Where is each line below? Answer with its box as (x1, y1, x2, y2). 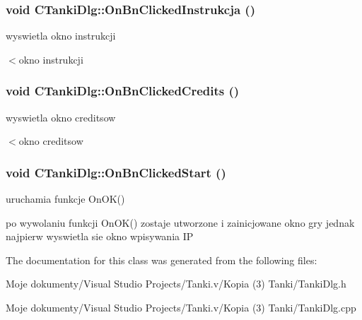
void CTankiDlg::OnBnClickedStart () (6, 163, 226, 181)
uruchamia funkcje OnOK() (6, 191, 125, 206)
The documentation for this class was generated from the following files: (6, 252, 317, 267)
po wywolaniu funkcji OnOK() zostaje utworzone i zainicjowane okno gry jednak (6, 215, 355, 230)
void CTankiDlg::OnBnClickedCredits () (6, 82, 240, 100)
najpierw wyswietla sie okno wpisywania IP (6, 229, 194, 244)
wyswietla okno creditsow (6, 109, 116, 124)
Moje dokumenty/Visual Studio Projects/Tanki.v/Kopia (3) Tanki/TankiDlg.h (6, 276, 346, 291)
